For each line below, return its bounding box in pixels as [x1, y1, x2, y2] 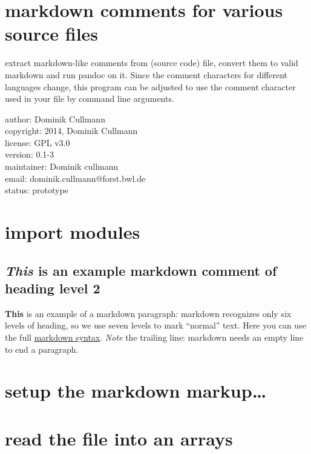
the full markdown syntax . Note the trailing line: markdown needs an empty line [5, 331, 304, 343]
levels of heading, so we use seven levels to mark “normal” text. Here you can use [5, 319, 306, 332]
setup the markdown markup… [5, 378, 267, 403]
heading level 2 [5, 279, 100, 297]
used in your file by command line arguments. [5, 92, 174, 105]
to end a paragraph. [5, 342, 79, 355]
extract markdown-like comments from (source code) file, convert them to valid [5, 56, 298, 69]
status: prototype [5, 184, 68, 196]
